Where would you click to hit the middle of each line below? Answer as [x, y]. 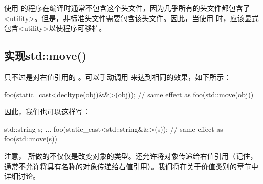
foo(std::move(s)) [31, 139]
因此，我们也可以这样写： [47, 111]
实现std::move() [46, 56]
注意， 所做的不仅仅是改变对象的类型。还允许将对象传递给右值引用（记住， [131, 156]
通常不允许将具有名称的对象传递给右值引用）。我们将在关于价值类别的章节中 [131, 166]
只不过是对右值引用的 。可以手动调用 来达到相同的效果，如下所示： [118, 77]
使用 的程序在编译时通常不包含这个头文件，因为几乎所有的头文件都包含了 [127, 8]
